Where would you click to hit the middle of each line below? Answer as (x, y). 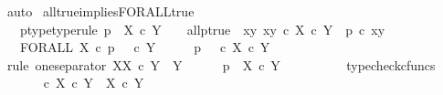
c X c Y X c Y (94, 83)
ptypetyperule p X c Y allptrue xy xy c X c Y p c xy (202, 29)
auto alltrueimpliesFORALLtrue (100, 11)
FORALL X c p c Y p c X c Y (145, 47)
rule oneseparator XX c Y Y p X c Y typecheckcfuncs (221, 64)
